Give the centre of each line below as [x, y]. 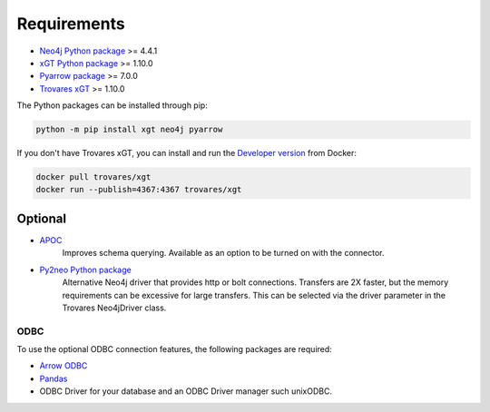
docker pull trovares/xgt [93, 177]
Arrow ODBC [64, 366]
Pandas [54, 378]
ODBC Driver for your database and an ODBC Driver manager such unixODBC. [186, 391]
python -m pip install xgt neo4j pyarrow [129, 130]
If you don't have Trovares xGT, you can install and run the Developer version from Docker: [187, 153]
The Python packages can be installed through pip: [112, 105]
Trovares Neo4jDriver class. [114, 308]
